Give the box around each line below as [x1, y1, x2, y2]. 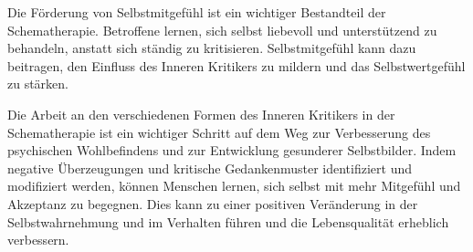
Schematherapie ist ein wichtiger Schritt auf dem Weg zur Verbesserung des [7, 122, 431, 142]
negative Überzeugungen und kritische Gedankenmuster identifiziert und [7, 158, 413, 177]
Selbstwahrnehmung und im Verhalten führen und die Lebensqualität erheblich [7, 212, 449, 231]
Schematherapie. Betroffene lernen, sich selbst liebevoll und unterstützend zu [7, 20, 437, 39]
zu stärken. [7, 74, 69, 93]
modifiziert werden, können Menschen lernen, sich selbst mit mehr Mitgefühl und [7, 176, 461, 195]
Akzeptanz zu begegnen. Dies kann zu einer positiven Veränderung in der [7, 194, 418, 213]
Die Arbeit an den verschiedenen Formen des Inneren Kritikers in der [7, 104, 395, 123]
